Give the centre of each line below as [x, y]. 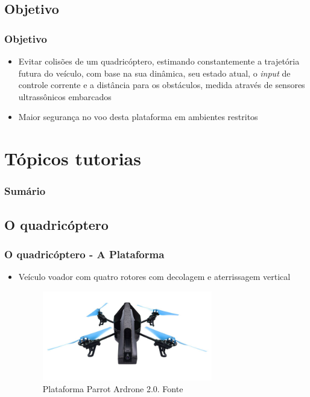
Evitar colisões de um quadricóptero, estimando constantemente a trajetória [159, 61]
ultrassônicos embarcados [65, 96]
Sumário [25, 191]
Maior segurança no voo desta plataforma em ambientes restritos [138, 117]
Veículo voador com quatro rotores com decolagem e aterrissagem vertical [154, 277]
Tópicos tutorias [73, 158]
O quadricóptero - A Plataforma [84, 254]
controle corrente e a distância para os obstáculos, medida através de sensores [162, 85]
